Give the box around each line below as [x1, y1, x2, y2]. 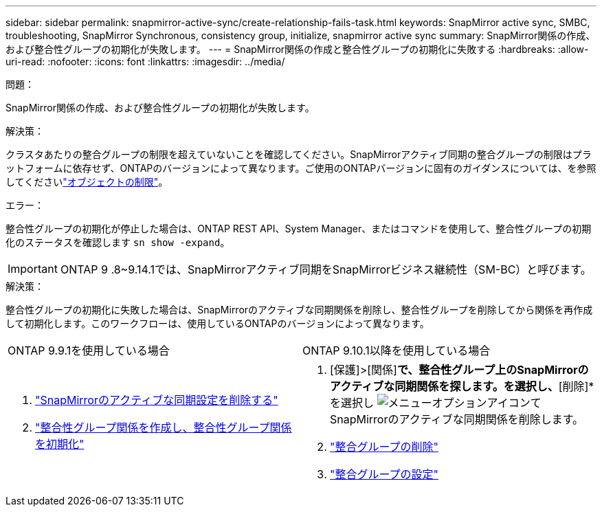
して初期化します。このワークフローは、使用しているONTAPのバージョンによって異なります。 [5, 318, 430, 329]
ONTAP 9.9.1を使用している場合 [8, 344, 170, 357]
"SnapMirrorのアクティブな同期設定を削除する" [35, 393, 278, 407]
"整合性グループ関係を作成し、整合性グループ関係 [35, 421, 292, 434]
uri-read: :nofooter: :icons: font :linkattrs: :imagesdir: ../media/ [5, 56, 285, 67]
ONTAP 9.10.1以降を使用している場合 [302, 344, 491, 357]
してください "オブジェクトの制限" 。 [5, 176, 168, 188]
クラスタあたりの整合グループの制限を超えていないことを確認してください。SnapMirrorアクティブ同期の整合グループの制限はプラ [5, 148, 592, 160]
